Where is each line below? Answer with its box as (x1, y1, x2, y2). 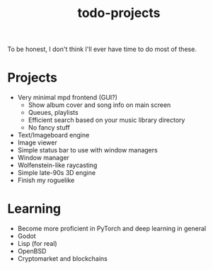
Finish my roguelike (17, 176, 75, 185)
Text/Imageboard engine (17, 131, 90, 140)
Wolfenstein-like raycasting (17, 161, 98, 169)
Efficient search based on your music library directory (28, 116, 185, 125)
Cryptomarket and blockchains (17, 254, 108, 263)
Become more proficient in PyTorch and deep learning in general (17, 225, 207, 233)
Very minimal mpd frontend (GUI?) (17, 94, 118, 102)
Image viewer (17, 138, 58, 147)
